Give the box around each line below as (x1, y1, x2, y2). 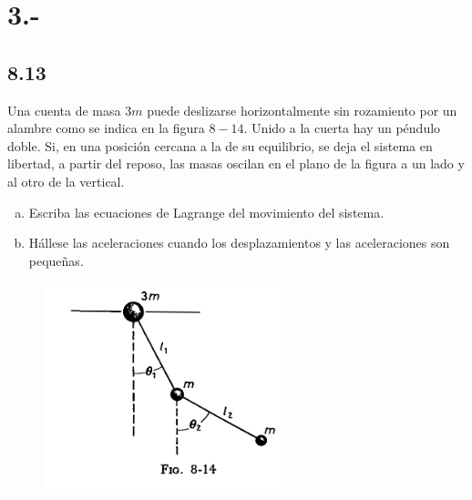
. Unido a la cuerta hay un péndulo (243, 118, 441, 138)
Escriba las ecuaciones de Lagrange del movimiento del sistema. (28, 202, 385, 221)
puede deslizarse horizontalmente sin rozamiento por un (147, 100, 457, 119)
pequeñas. (28, 250, 84, 270)
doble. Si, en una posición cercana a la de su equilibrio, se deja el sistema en (7, 136, 433, 155)
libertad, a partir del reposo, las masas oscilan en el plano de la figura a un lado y (7, 154, 465, 173)
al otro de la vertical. (7, 171, 125, 190)
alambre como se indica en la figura (7, 118, 205, 138)
